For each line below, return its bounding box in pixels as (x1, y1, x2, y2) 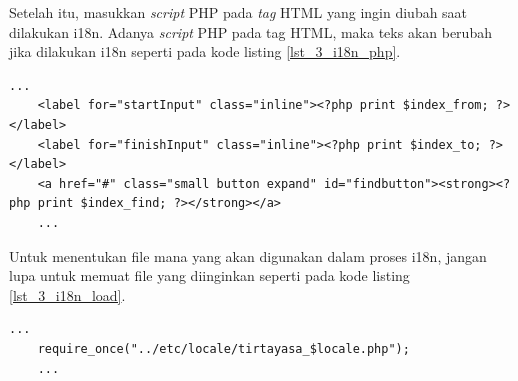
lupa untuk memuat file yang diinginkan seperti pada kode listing (9, 265, 410, 286)
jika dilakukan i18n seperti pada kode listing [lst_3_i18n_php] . (9, 41, 401, 62)
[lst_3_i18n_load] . (9, 284, 126, 305)
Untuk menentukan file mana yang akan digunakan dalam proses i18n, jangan (9, 245, 487, 266)
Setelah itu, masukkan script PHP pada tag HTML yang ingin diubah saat (9, 2, 468, 22)
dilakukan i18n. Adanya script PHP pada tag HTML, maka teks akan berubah (9, 21, 492, 42)
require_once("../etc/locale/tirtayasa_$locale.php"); (37, 341, 410, 356)
